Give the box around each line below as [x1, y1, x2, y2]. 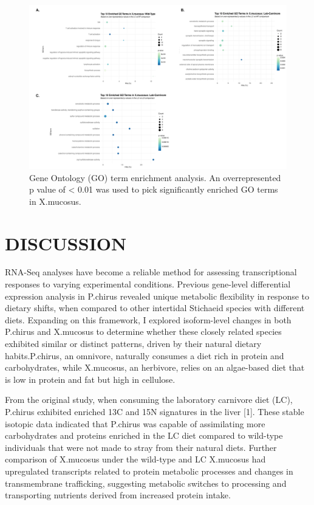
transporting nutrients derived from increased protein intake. [5, 489, 231, 501]
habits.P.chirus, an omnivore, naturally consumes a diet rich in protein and [5, 349, 284, 362]
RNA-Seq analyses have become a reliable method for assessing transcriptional [5, 266, 297, 278]
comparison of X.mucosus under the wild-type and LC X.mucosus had [5, 453, 266, 465]
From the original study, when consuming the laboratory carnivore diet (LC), [5, 393, 293, 406]
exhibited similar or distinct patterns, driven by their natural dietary [5, 337, 262, 350]
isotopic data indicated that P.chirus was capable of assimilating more [5, 417, 265, 430]
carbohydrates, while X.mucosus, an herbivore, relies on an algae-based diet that [5, 361, 305, 374]
